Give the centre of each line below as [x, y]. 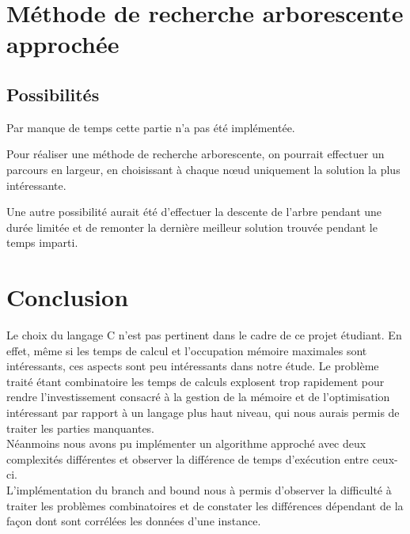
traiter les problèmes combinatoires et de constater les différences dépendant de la [205, 505]
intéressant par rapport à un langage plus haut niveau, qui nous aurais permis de [203, 413]
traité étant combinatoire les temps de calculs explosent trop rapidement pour [196, 381]
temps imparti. [42, 242]
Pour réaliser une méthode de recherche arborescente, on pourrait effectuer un [196, 154]
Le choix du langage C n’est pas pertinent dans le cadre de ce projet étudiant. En [204, 335]
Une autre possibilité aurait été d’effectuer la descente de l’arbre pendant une [194, 212]
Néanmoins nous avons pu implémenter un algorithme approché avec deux [186, 443]
